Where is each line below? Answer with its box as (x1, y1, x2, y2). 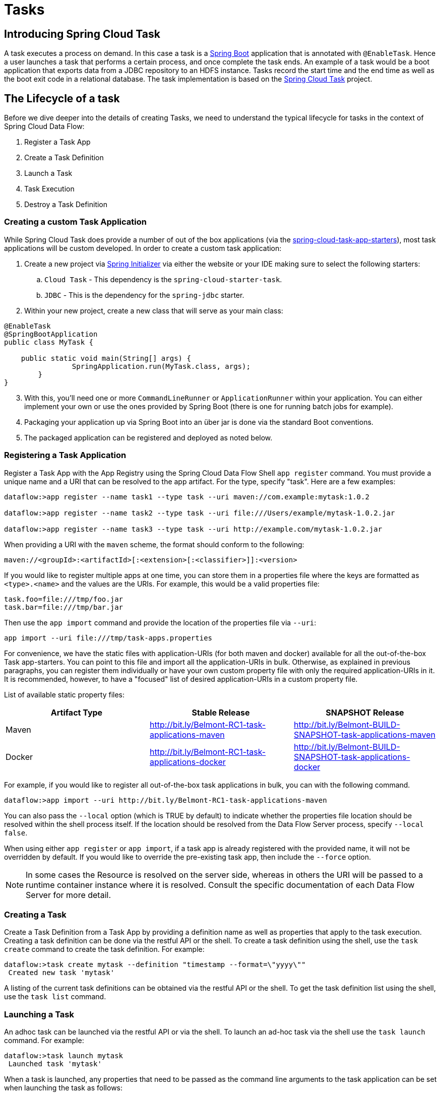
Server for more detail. (26, 889, 111, 900)
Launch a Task (24, 169, 73, 178)
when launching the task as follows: (4, 1083, 123, 1092)
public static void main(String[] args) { (21, 354, 191, 362)
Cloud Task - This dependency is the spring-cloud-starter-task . (44, 275, 282, 284)
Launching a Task (4, 1009, 74, 1019)
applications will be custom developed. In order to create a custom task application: (4, 243, 282, 252)
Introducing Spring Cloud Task (4, 27, 160, 40)
